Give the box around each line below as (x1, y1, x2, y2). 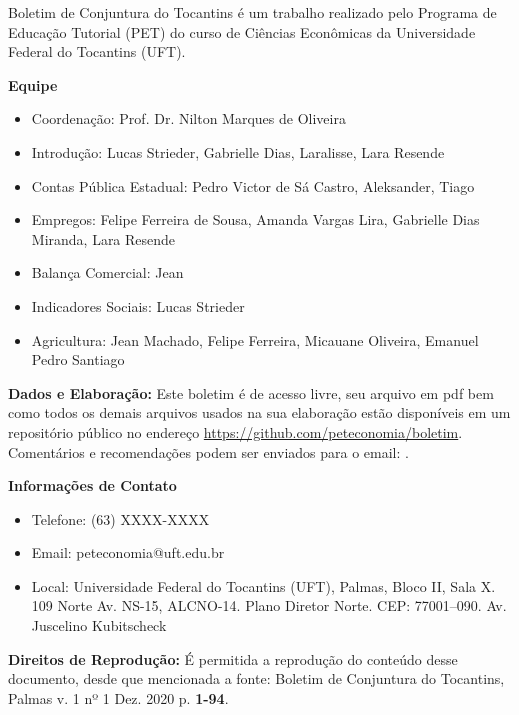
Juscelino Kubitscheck (31, 615, 167, 636)
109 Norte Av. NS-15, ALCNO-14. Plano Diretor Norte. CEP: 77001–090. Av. (31, 595, 507, 616)
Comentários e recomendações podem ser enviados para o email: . (8, 441, 409, 462)
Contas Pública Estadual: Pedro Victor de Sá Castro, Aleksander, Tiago (31, 175, 475, 196)
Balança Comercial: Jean (31, 262, 184, 283)
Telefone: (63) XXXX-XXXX (31, 508, 210, 529)
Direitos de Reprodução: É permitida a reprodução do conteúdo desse (8, 648, 458, 669)
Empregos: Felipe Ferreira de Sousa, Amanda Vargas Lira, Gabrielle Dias (31, 209, 480, 230)
